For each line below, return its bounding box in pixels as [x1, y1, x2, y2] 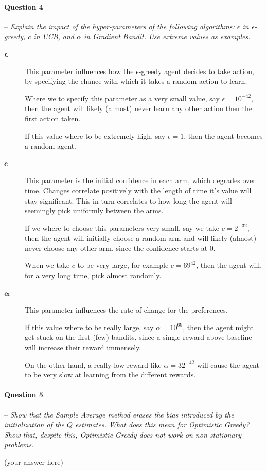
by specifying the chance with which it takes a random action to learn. [25, 76, 247, 86]
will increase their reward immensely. [25, 342, 141, 353]
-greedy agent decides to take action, [138, 65, 254, 76]
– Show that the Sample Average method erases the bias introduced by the [4, 409, 234, 420]
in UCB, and [33, 31, 75, 42]
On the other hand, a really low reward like [25, 359, 162, 370]
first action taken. [25, 113, 81, 123]
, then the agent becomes [184, 130, 263, 141]
